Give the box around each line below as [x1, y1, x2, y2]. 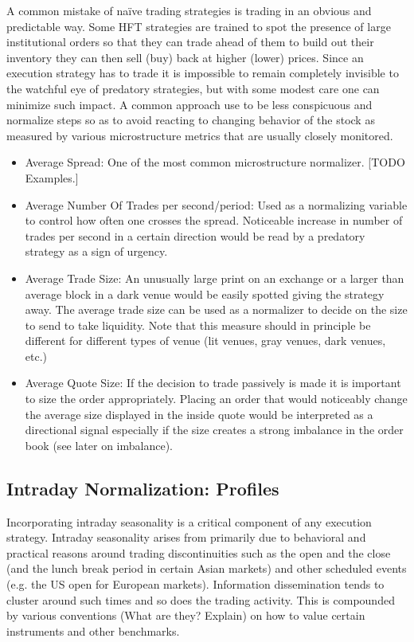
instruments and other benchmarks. [6, 622, 180, 639]
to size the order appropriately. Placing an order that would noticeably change [25, 390, 408, 407]
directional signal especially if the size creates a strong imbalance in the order [25, 421, 404, 438]
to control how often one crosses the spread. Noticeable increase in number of [25, 212, 403, 229]
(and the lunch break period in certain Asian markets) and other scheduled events [6, 560, 407, 577]
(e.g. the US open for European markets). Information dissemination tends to [6, 576, 385, 593]
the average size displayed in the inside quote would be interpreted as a [25, 405, 373, 422]
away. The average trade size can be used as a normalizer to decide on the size [25, 301, 408, 318]
